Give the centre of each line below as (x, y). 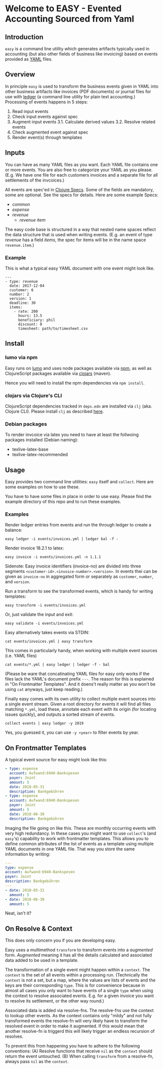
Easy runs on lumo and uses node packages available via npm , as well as (78, 368)
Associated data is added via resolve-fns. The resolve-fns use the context (79, 1010)
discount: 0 (30, 324)
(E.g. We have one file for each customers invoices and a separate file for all (81, 175)
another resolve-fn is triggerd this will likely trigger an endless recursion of (80, 1031)
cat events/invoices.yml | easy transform (49, 641)
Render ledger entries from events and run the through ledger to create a (78, 525)
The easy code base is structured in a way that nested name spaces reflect (81, 229)
